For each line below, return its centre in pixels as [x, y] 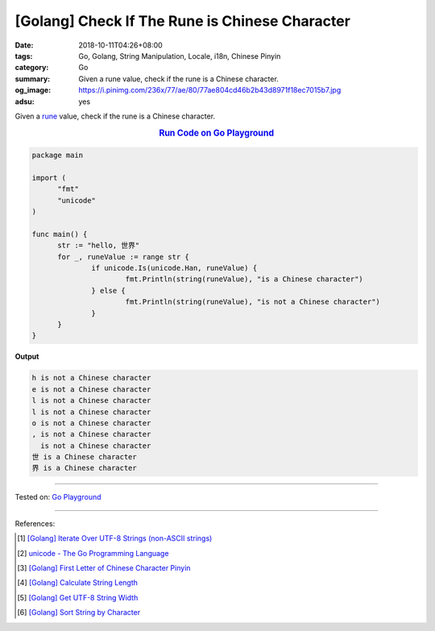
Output [27, 357]
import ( [49, 178]
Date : [24, 45]
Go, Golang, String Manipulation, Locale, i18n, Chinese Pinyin [180, 56]
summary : [33, 79]
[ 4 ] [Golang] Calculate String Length [78, 583]
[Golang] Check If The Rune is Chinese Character [182, 21]
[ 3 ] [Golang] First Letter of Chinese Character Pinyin [104, 568]
